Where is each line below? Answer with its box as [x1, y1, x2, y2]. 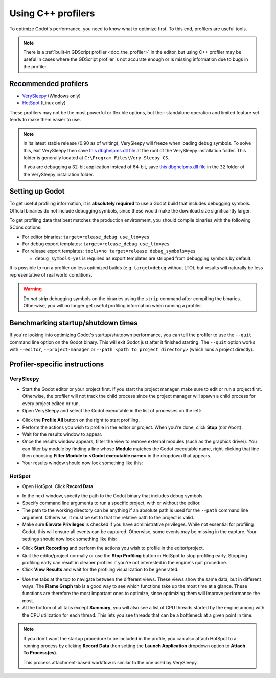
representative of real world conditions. [9, 271, 93, 278]
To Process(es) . [23, 650, 58, 656]
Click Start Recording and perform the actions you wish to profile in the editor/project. [22, 545, 204, 552]
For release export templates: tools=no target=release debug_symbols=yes [22, 248, 196, 254]
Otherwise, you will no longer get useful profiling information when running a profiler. [23, 303, 202, 309]
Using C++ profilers [9, 8, 95, 19]
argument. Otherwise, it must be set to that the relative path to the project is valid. [22, 514, 194, 520]
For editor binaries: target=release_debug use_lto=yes [22, 234, 150, 240]
